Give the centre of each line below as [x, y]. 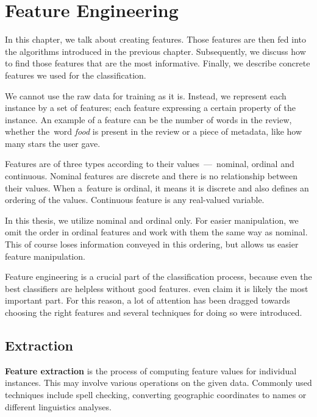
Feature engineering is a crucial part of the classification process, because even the [158, 276]
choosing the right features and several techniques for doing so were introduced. [154, 312]
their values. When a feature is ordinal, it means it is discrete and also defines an [157, 187]
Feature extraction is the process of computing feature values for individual [151, 370]
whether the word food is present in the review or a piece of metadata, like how [154, 131]
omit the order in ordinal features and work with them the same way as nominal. [156, 232]
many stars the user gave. [53, 143]
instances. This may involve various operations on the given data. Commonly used [158, 383]
